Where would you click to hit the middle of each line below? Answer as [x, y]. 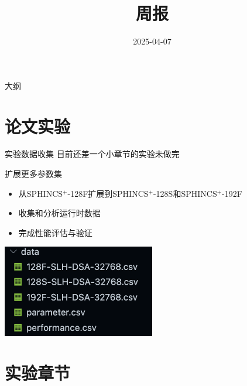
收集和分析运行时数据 [59, 213]
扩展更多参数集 [33, 174]
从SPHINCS [41, 193]
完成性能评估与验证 [55, 232]
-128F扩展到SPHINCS [108, 193]
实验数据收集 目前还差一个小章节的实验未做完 [92, 154]
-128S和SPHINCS [185, 193]
